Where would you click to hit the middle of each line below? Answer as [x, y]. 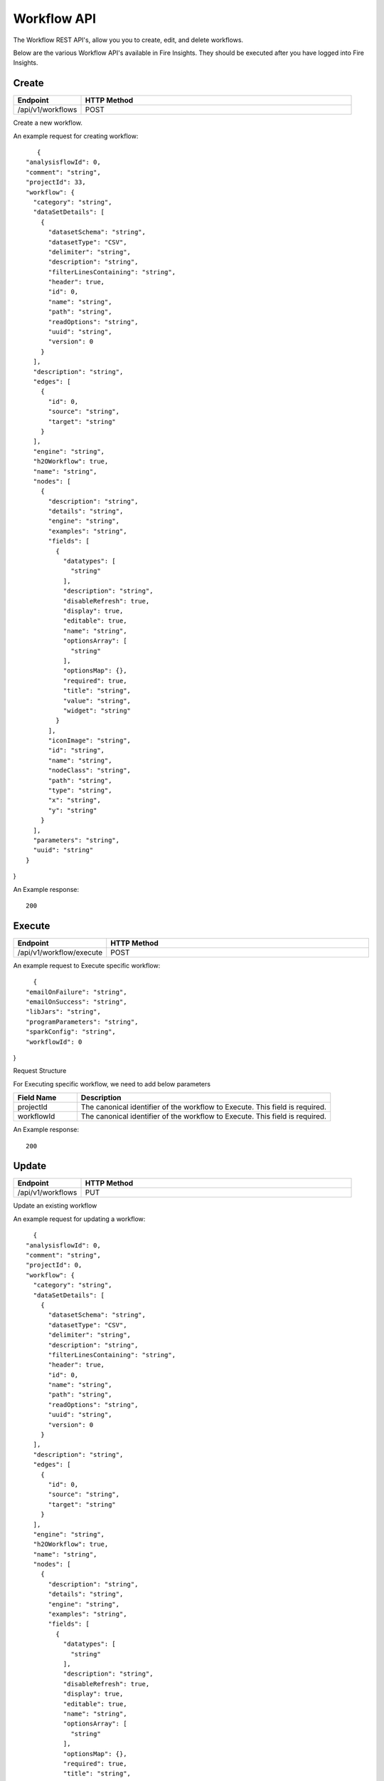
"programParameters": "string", [82, 1022]
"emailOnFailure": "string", [76, 992]
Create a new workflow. [48, 123]
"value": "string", [97, 701]
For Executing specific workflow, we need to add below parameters [112, 1084]
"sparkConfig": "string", [71, 1032]
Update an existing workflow [55, 1206]
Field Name [37, 1098]
